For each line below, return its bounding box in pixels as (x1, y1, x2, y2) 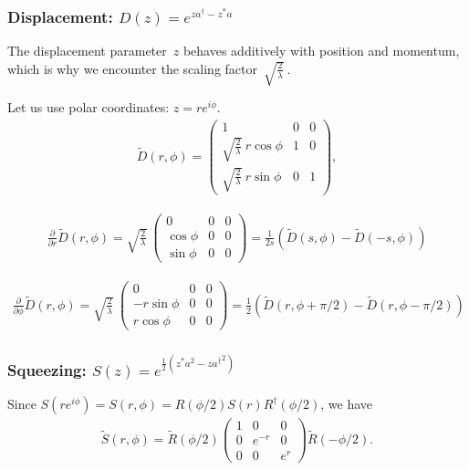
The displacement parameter (7, 41, 167, 60)
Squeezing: (7, 359, 87, 381)
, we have (320, 394, 373, 413)
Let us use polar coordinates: (7, 98, 170, 117)
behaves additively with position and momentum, (182, 41, 460, 60)
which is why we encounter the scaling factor (7, 58, 257, 78)
